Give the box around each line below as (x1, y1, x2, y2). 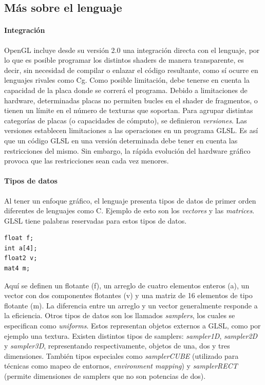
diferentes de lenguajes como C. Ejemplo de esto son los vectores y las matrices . (4, 205, 255, 216)
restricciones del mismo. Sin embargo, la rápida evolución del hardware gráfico (4, 145, 251, 156)
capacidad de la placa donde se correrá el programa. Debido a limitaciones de (4, 84, 248, 95)
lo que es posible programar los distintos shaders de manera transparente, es (4, 54, 244, 65)
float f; (4, 234, 34, 242)
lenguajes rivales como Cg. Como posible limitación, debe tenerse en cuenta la (4, 75, 250, 85)
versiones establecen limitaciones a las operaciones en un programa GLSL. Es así (4, 125, 258, 136)
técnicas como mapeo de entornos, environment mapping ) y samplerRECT (4, 360, 238, 371)
